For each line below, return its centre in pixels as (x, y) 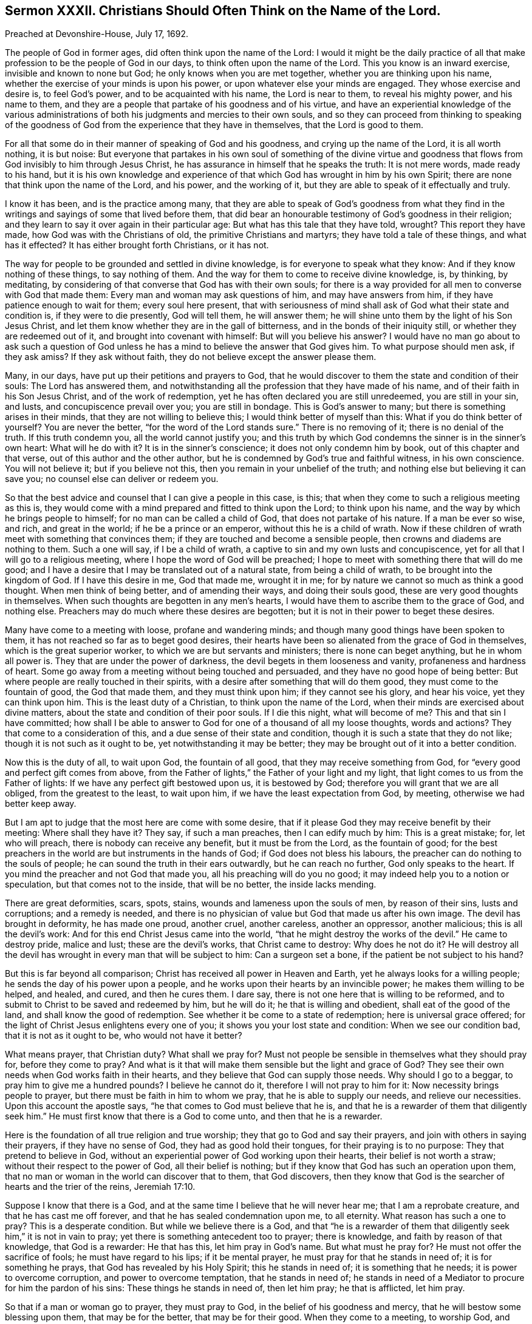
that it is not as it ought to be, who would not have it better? (124, 1036)
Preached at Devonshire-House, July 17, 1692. (97, 34)
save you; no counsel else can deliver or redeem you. (112, 479)
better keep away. (41, 804)
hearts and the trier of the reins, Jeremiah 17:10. (100, 1187)
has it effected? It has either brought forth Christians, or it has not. (137, 245)
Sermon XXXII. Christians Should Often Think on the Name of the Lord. (223, 11)
